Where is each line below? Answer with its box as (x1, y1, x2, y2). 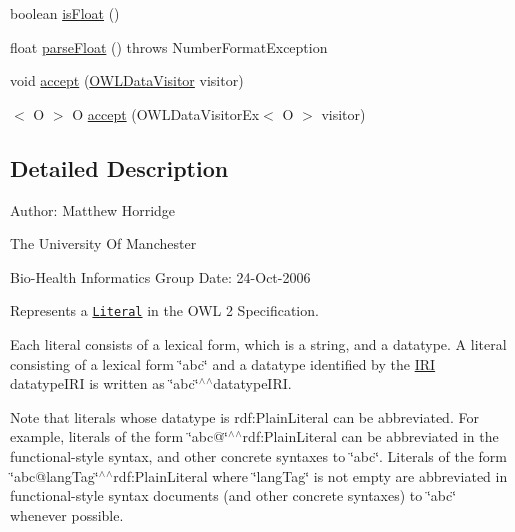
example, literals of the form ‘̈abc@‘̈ (10, 426, 228, 447)
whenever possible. (10, 504, 124, 525)
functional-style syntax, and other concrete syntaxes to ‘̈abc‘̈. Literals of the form (10, 445, 507, 466)
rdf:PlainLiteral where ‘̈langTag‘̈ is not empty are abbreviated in (113, 465, 508, 486)
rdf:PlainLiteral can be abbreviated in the (242, 426, 499, 447)
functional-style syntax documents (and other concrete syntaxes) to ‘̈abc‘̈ (10, 485, 457, 506)
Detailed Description (10, 152, 229, 183)
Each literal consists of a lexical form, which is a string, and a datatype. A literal (10, 334, 507, 355)
